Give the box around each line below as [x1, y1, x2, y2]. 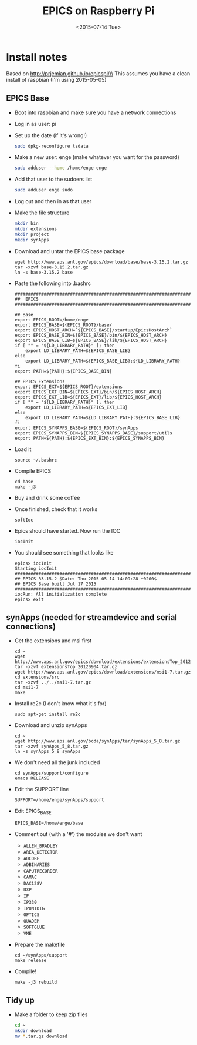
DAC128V [23, 881, 42, 887]
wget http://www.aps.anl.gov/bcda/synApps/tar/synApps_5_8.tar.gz [14, 738, 181, 744]
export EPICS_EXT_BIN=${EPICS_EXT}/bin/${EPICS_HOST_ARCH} [14, 389, 162, 395]
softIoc [14, 517, 33, 523]
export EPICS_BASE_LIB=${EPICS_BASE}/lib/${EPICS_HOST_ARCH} [14, 337, 168, 343]
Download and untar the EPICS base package [14, 247, 125, 254]
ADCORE [23, 855, 40, 862]
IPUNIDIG [23, 905, 45, 912]
